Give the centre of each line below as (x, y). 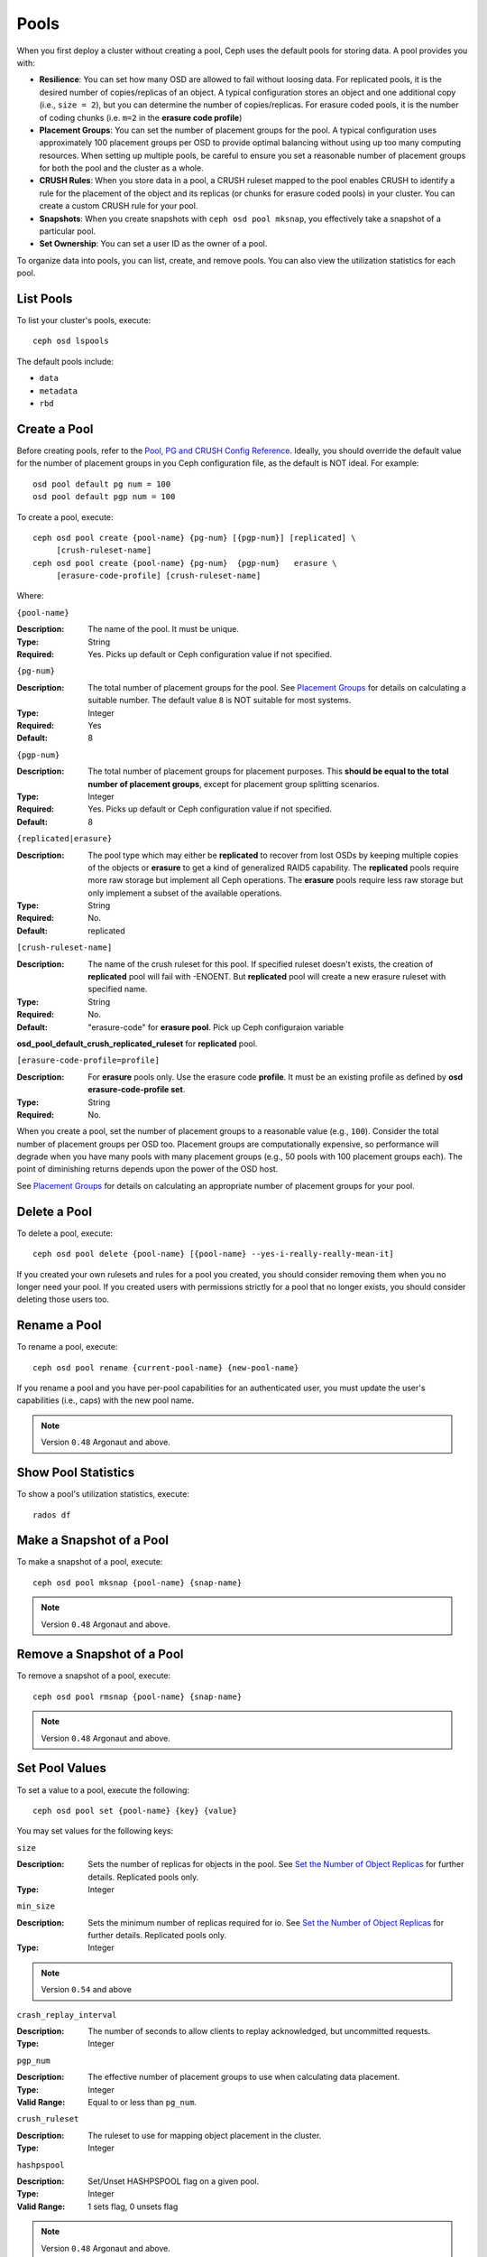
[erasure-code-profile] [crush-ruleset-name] (159, 576)
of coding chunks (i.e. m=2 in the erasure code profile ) (141, 117)
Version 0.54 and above (87, 1990)
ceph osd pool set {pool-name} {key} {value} (135, 1811)
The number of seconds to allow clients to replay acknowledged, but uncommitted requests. (259, 2031)
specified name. (118, 989)
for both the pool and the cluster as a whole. (121, 168)
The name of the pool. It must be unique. (163, 629)
